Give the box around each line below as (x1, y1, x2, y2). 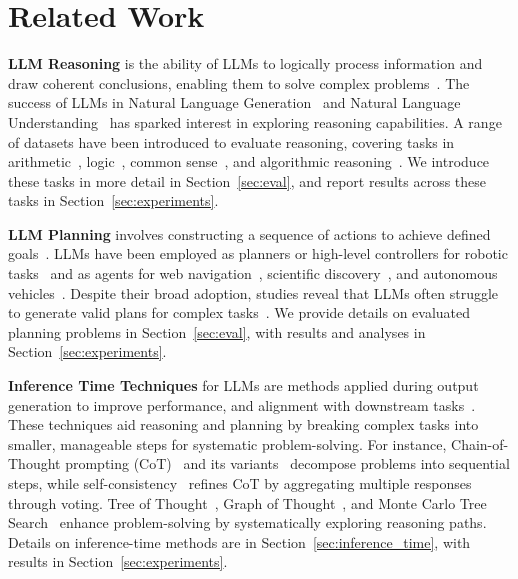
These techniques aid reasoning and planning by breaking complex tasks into (8, 414, 479, 435)
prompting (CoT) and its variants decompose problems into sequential (65, 453, 510, 474)
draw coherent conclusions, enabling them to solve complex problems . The (8, 72, 470, 93)
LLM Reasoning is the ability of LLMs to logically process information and (8, 53, 483, 74)
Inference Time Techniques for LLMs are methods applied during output (8, 375, 479, 396)
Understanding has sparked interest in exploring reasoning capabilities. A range (8, 111, 502, 132)
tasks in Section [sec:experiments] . (8, 190, 219, 211)
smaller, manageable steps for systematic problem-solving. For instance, (8, 433, 447, 454)
